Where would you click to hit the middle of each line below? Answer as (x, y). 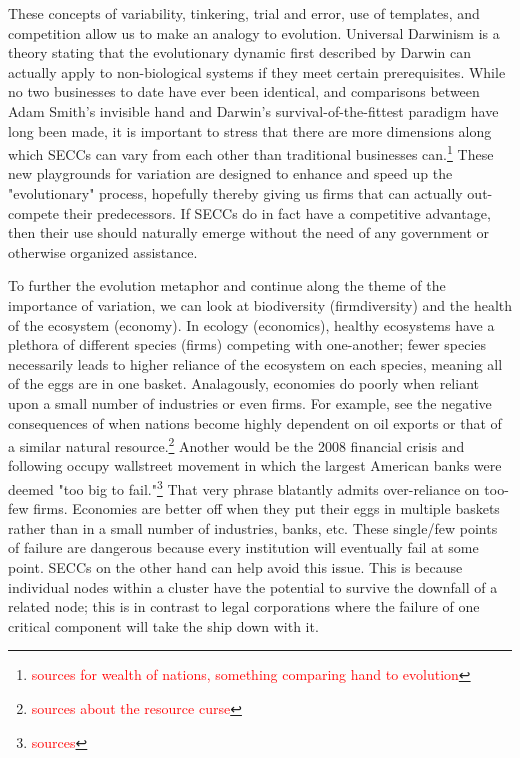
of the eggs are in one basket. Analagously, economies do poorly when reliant (243, 383)
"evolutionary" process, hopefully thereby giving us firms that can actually (235, 193)
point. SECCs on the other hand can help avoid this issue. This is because (235, 567)
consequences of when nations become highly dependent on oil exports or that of (255, 422)
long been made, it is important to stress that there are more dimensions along (250, 130)
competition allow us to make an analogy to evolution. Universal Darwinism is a (254, 32)
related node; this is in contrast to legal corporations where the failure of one (244, 606)
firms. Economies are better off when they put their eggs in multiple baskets (266, 508)
